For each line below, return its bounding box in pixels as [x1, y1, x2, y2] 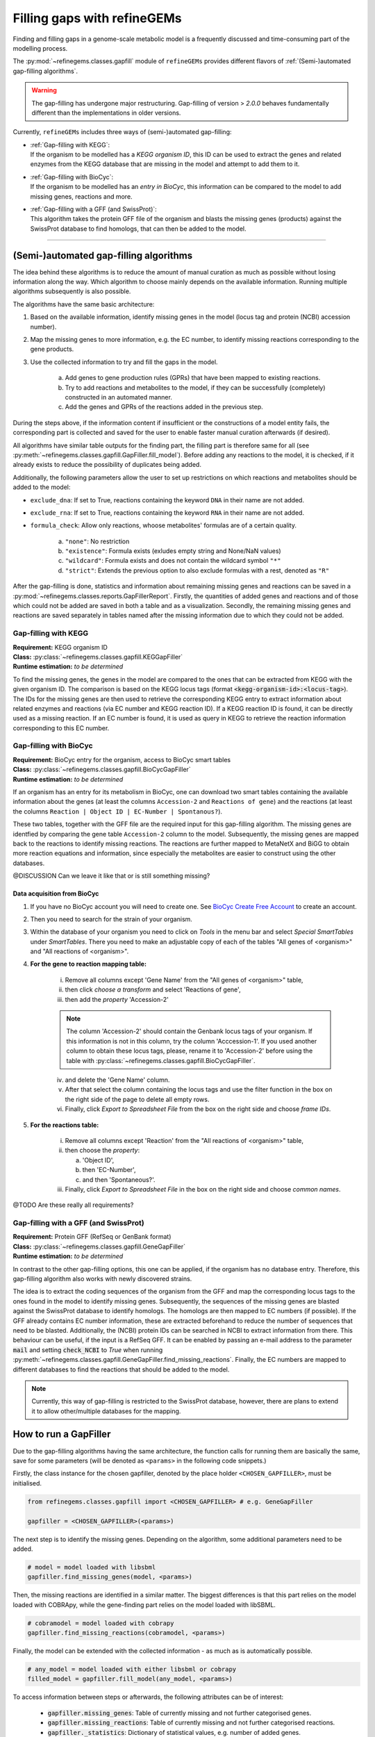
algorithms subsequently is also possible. [12, 287, 131, 295]
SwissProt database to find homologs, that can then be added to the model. [30, 224, 247, 233]
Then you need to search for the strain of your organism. [30, 914, 192, 923]
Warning [31, 86, 57, 94]
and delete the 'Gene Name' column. [65, 1076, 170, 1084]
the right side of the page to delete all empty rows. [65, 1095, 210, 1103]
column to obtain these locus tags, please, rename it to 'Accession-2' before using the [66, 1046, 313, 1055]
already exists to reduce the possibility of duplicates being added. [12, 461, 201, 469]
